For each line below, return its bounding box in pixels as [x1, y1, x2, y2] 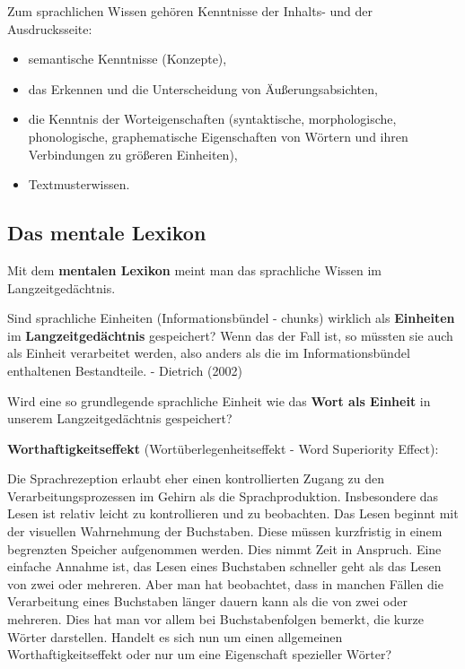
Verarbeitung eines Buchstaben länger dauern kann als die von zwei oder [7, 592, 408, 611]
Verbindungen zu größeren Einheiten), [28, 144, 238, 163]
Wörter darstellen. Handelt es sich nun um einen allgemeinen [7, 627, 343, 646]
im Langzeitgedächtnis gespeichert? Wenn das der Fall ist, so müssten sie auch [7, 326, 453, 344]
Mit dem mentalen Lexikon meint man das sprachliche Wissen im [7, 260, 382, 279]
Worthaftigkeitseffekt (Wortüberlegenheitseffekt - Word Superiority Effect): [7, 439, 439, 457]
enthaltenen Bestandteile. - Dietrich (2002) [7, 361, 242, 379]
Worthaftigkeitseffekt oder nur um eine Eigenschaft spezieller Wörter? [7, 645, 392, 664]
